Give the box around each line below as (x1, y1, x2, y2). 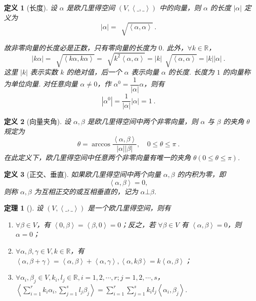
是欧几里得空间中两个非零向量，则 (87, 116, 198, 127)
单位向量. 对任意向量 (10, 79, 78, 89)
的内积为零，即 (177, 169, 226, 179)
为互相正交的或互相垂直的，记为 (34, 186, 138, 196)
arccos (91, 140, 110, 148)
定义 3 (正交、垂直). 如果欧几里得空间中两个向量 (4, 169, 161, 179)
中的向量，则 (159, 2, 201, 12)
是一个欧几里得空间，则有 (87, 203, 171, 213)
